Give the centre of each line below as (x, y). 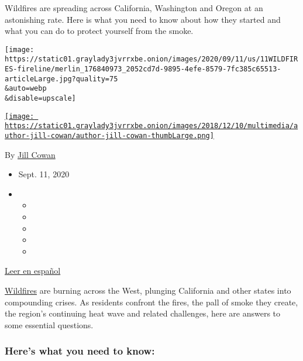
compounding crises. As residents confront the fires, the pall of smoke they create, (151, 302)
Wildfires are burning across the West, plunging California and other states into (148, 290)
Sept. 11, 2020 (44, 174)
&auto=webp (26, 89)
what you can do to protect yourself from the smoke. (99, 31)
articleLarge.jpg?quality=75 (61, 79)
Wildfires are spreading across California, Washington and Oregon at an (134, 8)
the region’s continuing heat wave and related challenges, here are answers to (143, 313)
